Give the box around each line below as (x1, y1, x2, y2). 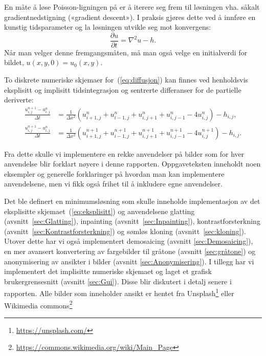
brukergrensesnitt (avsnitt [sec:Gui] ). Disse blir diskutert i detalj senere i (4, 276, 232, 286)
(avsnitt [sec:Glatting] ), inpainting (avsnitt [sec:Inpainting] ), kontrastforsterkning (4, 216, 260, 226)
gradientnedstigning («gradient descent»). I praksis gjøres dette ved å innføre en (4, 11, 256, 22)
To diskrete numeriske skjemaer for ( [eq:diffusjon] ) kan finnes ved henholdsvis (4, 74, 249, 85)
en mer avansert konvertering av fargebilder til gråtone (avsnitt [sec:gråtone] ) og (4, 245, 256, 256)
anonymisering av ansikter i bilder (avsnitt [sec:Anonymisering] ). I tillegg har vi (4, 256, 254, 266)
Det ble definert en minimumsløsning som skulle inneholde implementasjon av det (4, 196, 260, 206)
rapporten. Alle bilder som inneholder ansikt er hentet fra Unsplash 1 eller (4, 286, 234, 298)
